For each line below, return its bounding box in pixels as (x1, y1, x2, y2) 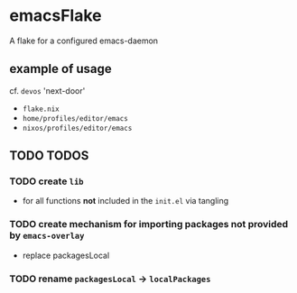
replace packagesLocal (22, 250, 110, 261)
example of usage (9, 61, 113, 77)
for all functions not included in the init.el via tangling (22, 196, 229, 206)
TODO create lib (9, 175, 84, 188)
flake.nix (22, 105, 60, 114)
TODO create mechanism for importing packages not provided (9, 218, 289, 231)
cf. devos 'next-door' (9, 85, 86, 96)
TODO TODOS (9, 148, 89, 163)
